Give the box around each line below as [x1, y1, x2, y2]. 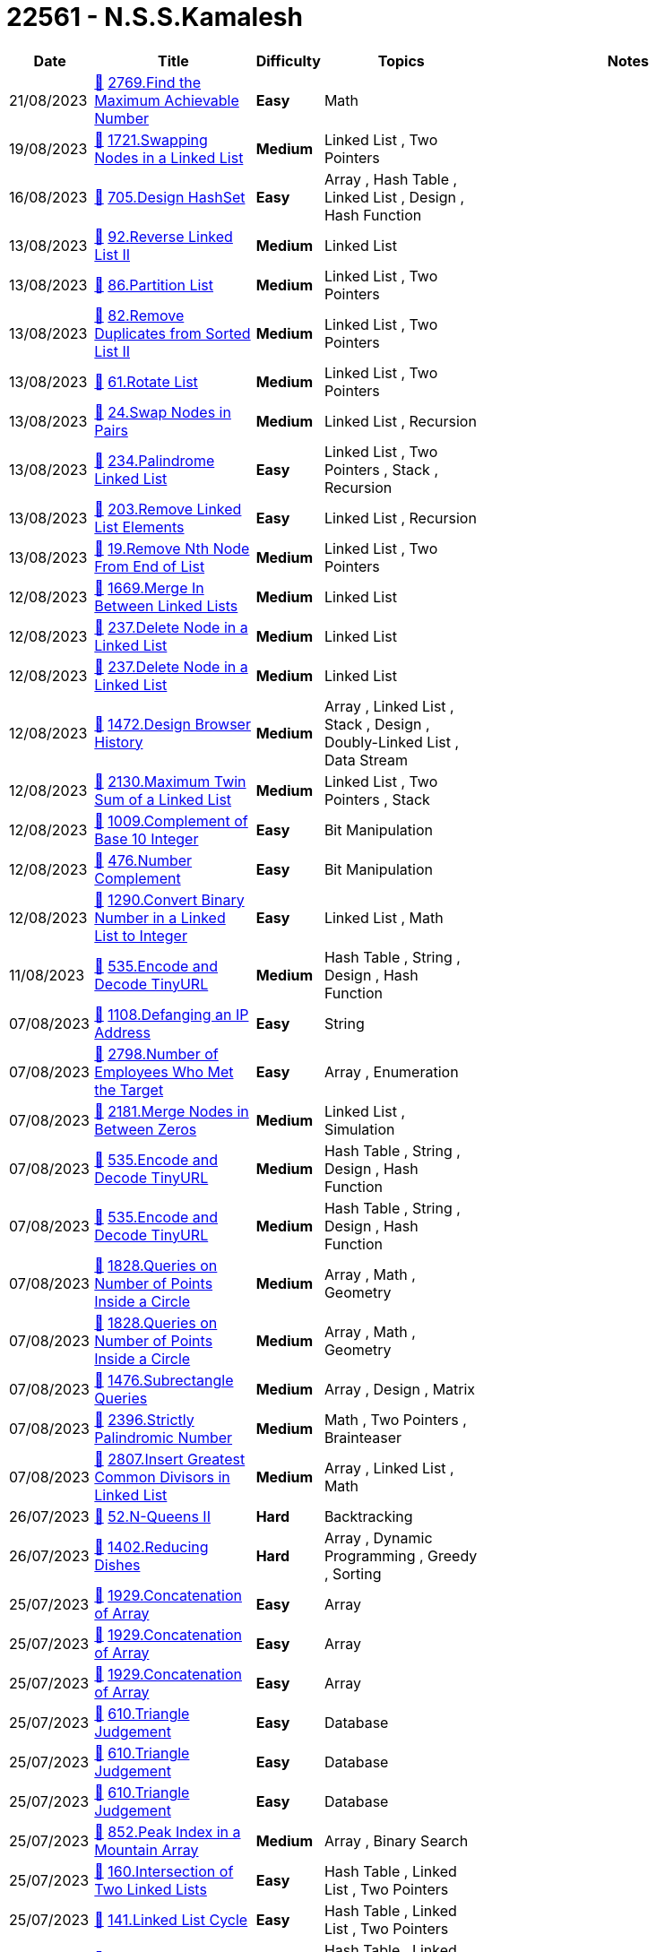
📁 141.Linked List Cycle [94, 1910, 248, 1929]
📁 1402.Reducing [94, 1537, 209, 1556]
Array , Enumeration [324, 1062, 459, 1081]
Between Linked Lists [94, 596, 238, 615]
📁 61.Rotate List [94, 372, 198, 391]
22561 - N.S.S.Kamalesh [6, 2, 303, 32]
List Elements [94, 517, 185, 536]
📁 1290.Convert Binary [94, 890, 245, 909]
